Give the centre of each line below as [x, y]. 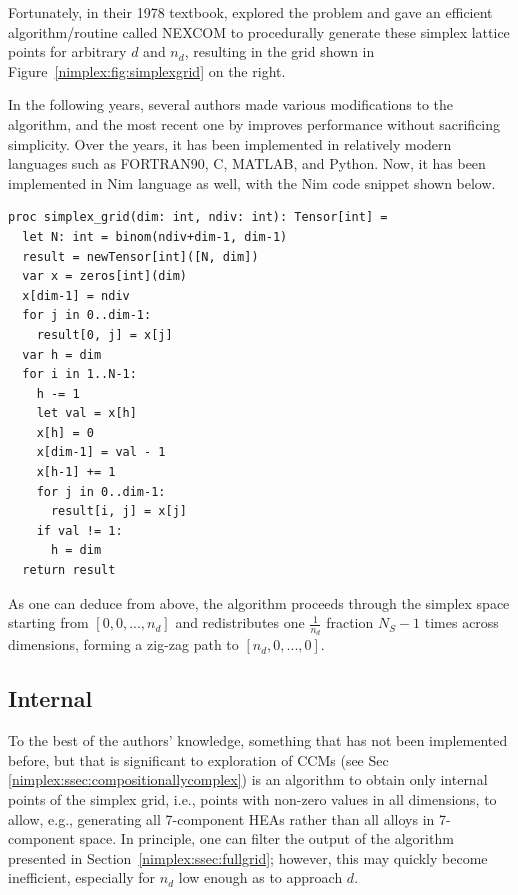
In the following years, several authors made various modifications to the [231, 104]
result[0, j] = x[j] [104, 334]
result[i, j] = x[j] [118, 511]
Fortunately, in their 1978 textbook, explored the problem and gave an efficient [250, 12]
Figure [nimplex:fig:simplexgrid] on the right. [147, 70]
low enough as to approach [260, 877]
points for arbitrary [67, 51]
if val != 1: [79, 530]
